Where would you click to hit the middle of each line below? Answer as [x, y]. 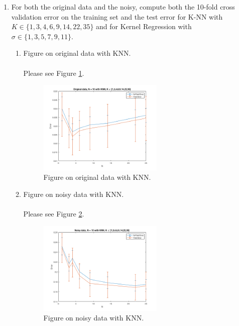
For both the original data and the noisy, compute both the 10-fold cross [123, 7]
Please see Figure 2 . [54, 213]
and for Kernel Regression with [144, 26]
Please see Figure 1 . [54, 73]
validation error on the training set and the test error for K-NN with [117, 16]
